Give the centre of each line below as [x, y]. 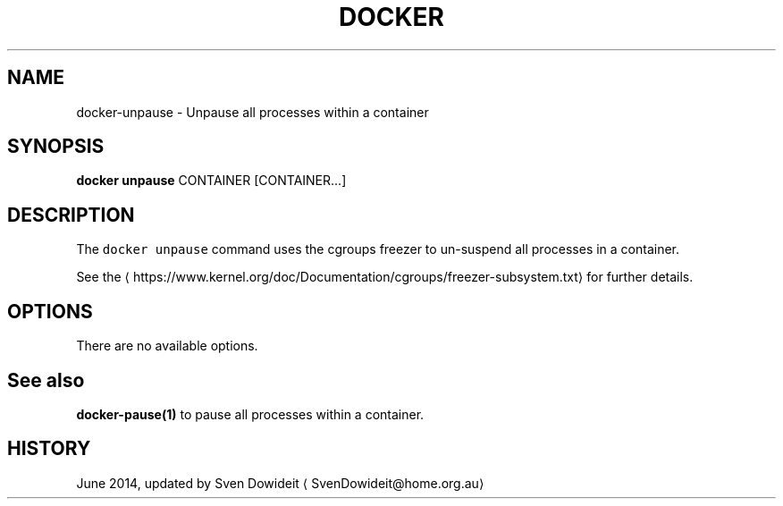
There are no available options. [167, 346]
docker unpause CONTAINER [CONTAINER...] [211, 181]
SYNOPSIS [56, 147]
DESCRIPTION [71, 215]
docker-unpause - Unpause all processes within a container [253, 112]
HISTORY [49, 449]
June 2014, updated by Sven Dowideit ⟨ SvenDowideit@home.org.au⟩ [280, 483]
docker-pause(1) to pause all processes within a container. [250, 414]
